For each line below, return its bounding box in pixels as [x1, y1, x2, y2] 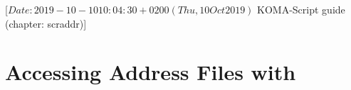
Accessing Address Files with [5, 57, 296, 86]
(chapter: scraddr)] [5, 16, 87, 30]
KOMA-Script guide [257, 2, 345, 16]
